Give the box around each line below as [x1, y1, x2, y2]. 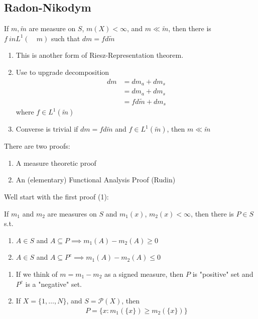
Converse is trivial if [16, 124, 78, 134]
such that [51, 33, 80, 43]
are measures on [47, 208, 97, 219]
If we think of [16, 269, 58, 279]
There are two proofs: [4, 141, 70, 151]
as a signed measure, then [104, 269, 184, 279]
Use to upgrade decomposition [16, 66, 109, 77]
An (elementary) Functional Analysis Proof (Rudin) [16, 174, 176, 185]
